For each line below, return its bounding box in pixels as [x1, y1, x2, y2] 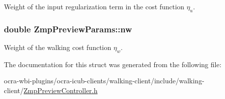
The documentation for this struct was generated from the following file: [4, 59, 222, 69]
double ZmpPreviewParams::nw [4, 23, 132, 35]
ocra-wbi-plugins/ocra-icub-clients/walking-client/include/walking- [4, 75, 204, 86]
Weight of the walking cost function [4, 42, 112, 52]
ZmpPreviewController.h [24, 85, 98, 95]
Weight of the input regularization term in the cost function [4, 1, 184, 11]
